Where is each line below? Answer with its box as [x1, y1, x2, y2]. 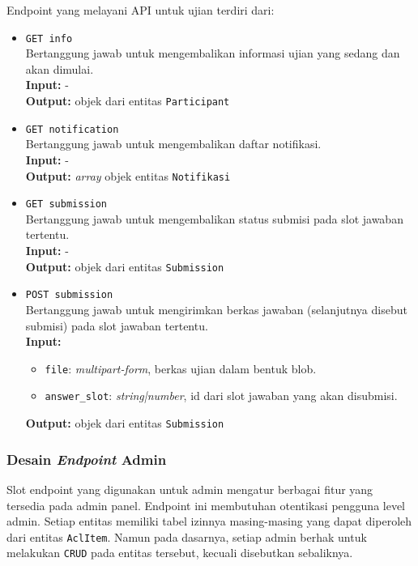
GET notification [25, 123, 119, 135]
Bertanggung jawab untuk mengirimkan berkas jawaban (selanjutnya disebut [25, 300, 407, 317]
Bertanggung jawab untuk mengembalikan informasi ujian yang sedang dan [25, 45, 400, 62]
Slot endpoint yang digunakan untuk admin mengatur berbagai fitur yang [6, 480, 373, 497]
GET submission [25, 198, 108, 211]
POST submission [25, 289, 113, 301]
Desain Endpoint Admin [6, 449, 167, 469]
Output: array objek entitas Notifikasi [25, 167, 231, 184]
